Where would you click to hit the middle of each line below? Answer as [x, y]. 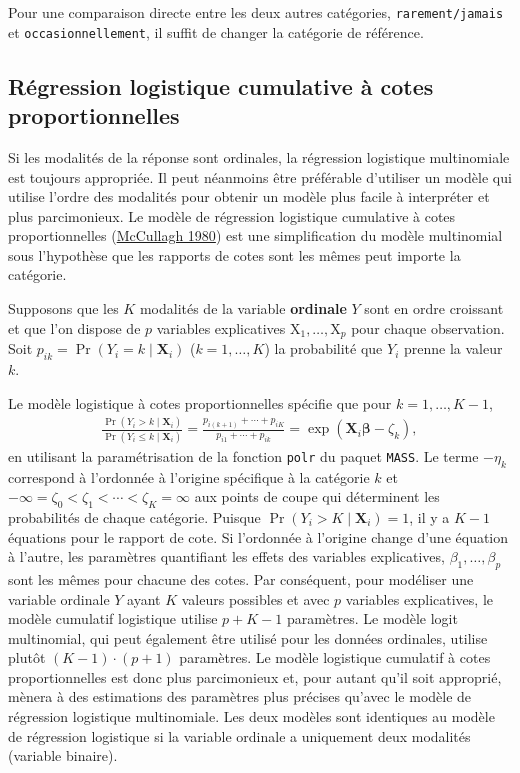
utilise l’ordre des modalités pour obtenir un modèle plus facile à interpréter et [249, 196]
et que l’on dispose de [74, 327]
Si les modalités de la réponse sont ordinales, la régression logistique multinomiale [259, 156]
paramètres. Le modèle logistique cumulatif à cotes [335, 657]
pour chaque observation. [428, 327]
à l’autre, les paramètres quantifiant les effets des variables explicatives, [226, 556]
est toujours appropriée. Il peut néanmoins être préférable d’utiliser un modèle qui [260, 176]
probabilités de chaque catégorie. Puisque [134, 516]
